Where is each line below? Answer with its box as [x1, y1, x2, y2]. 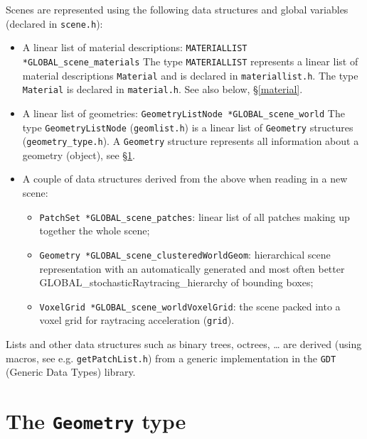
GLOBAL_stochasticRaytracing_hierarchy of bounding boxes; [39, 275, 314, 290]
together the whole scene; [39, 223, 150, 238]
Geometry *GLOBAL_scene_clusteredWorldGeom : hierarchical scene [39, 246, 331, 261]
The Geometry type [6, 406, 186, 435]
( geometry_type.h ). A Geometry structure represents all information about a [22, 134, 359, 148]
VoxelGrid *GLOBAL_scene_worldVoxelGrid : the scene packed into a [39, 298, 341, 313]
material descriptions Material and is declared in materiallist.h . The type [22, 67, 358, 82]
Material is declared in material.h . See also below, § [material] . [22, 82, 303, 97]
